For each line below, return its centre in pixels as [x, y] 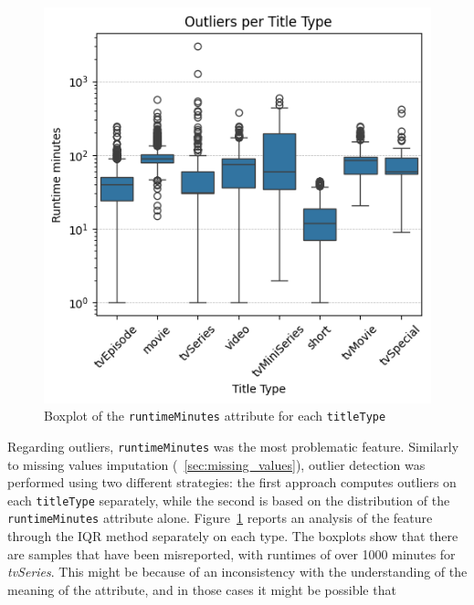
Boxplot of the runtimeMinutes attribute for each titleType [215, 416]
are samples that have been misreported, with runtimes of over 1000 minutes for [232, 553]
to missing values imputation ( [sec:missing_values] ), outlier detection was [216, 464]
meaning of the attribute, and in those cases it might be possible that [202, 589]
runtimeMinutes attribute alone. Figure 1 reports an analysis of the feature [220, 518]
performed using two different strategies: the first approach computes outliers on [232, 482]
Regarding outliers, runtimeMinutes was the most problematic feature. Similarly [233, 446]
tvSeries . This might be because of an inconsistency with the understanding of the [237, 572]
